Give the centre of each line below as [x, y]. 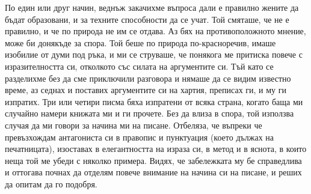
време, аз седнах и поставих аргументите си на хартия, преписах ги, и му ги [146, 90]
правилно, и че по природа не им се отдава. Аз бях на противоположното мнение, [155, 31]
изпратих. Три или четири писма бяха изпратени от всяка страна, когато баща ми [154, 101]
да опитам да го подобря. [51, 183]
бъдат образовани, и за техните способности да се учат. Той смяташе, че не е [147, 19]
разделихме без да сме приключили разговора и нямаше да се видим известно [148, 78]
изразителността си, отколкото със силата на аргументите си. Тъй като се [139, 66]
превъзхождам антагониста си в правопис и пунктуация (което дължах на [139, 137]
